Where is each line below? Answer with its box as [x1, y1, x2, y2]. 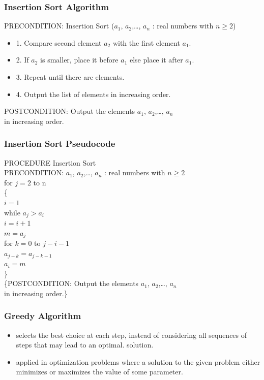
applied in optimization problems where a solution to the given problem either [16, 356, 260, 367]
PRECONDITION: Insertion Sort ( [4, 20, 114, 31]
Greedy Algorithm [4, 309, 81, 322]
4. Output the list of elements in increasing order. [16, 88, 171, 99]
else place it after [129, 54, 183, 65]
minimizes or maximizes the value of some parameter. [16, 366, 183, 377]
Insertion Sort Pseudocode [4, 137, 115, 150]
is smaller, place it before [40, 54, 119, 65]
